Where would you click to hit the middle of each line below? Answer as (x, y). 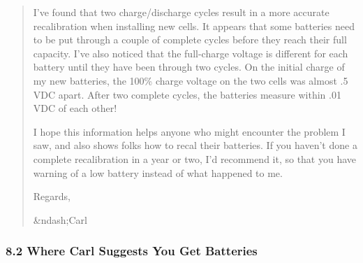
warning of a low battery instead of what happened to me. (158, 172)
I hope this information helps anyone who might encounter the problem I (189, 131)
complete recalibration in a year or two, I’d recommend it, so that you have (195, 158)
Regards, (52, 196)
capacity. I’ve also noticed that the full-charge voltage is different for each (191, 53)
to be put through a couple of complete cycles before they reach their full (190, 40)
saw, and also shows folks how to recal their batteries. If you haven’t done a (195, 145)
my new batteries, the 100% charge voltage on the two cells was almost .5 (191, 80)
